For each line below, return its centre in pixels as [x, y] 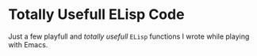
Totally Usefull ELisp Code [96, 15]
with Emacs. [28, 44]
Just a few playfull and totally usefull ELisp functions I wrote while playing [129, 36]
